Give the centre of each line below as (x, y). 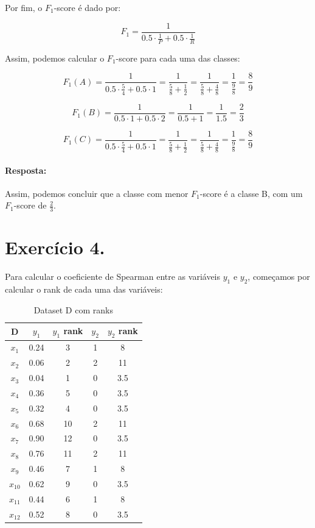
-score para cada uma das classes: (178, 58)
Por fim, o (24, 7)
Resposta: (26, 170)
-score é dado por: (87, 7)
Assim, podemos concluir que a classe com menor (97, 193)
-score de (30, 205)
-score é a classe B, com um (251, 193)
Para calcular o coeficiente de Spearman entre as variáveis (113, 276)
